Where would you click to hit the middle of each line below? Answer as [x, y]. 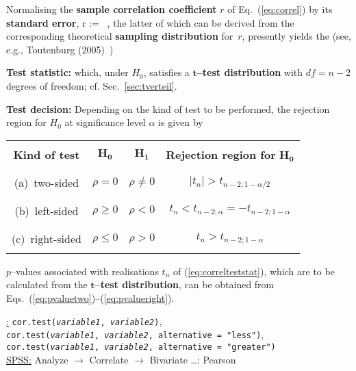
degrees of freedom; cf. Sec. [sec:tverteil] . [92, 85]
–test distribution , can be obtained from [185, 284]
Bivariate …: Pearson [193, 359]
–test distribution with [250, 72]
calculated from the [47, 284]
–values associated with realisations [85, 271]
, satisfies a [166, 72]
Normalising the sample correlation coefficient [112, 9]
